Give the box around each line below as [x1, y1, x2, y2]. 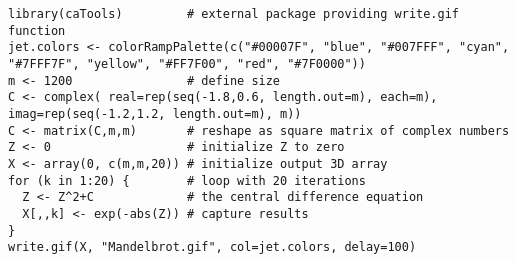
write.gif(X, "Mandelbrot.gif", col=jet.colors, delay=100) [8, 240, 417, 255]
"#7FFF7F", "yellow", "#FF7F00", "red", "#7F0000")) [8, 56, 366, 71]
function [8, 23, 66, 38]
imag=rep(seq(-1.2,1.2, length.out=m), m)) [8, 106, 302, 121]
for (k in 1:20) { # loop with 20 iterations [8, 173, 366, 188]
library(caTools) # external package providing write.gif [8, 7, 460, 21]
